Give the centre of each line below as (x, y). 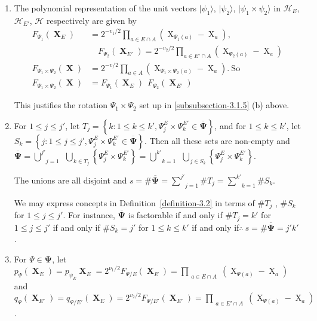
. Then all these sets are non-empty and (217, 140)
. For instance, (89, 215)
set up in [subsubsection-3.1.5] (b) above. (214, 105)
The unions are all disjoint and (70, 180)
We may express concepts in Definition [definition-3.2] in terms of (134, 202)
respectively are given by (91, 20)
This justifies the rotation (61, 105)
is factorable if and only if (175, 215)
